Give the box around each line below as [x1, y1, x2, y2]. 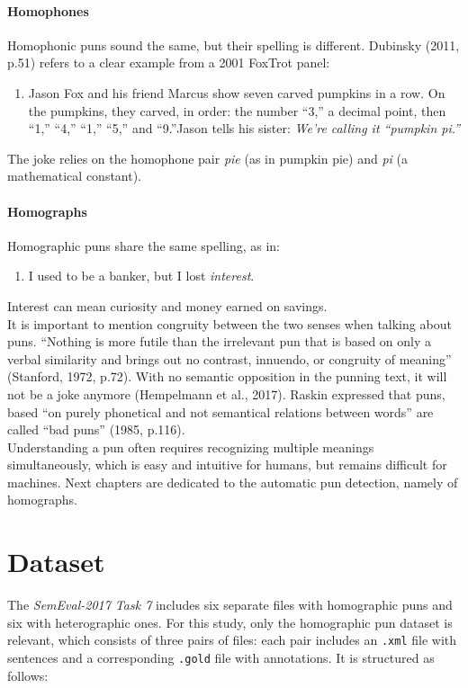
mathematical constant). [7, 166, 142, 185]
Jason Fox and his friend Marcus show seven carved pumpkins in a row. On [28, 83, 445, 102]
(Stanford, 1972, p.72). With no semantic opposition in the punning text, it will [7, 367, 447, 386]
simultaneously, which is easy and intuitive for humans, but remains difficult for [7, 455, 447, 474]
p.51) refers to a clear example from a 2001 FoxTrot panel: [7, 53, 330, 72]
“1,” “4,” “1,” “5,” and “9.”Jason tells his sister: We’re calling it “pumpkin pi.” [28, 119, 461, 138]
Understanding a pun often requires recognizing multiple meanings [7, 437, 374, 456]
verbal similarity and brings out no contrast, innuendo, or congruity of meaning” [7, 349, 452, 368]
